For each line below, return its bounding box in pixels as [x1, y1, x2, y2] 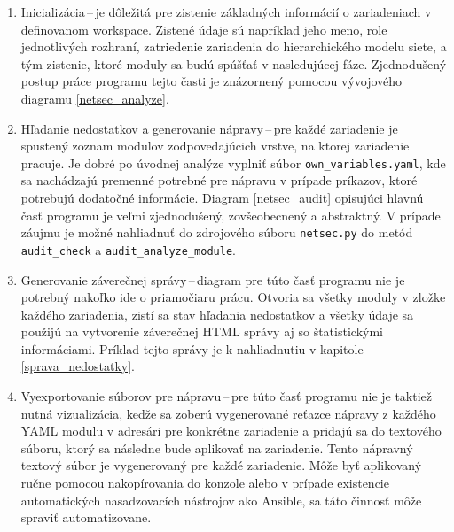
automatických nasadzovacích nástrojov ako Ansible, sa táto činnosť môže [20, 490, 422, 509]
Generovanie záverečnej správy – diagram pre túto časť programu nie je [20, 270, 405, 289]
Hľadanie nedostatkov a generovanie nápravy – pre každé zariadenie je [20, 119, 398, 137]
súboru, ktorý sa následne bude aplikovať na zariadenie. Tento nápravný [20, 438, 413, 457]
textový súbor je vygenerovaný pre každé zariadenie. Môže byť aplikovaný [20, 456, 422, 474]
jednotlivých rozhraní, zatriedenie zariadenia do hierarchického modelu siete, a [20, 37, 447, 56]
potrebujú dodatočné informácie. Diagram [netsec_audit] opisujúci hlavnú [20, 189, 424, 206]
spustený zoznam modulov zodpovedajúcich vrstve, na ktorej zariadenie [20, 136, 410, 155]
